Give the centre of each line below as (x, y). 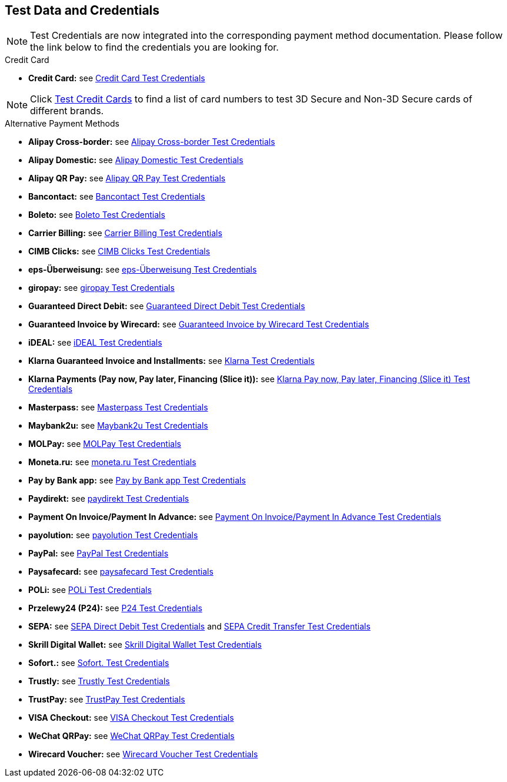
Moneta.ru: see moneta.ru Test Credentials (112, 462)
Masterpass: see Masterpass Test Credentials (118, 407)
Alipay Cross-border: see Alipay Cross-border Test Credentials (152, 142)
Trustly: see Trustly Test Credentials (99, 681)
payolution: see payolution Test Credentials (113, 535)
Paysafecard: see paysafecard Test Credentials (121, 572)
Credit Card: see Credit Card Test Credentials (117, 78)
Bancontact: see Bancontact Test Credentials (117, 197)
